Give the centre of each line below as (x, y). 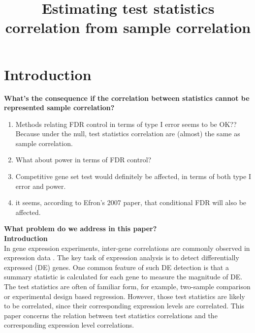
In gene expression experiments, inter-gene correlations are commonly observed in (127, 248)
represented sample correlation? (59, 107)
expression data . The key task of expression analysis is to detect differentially (122, 257)
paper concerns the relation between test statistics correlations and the (111, 315)
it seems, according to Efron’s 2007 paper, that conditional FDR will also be (131, 202)
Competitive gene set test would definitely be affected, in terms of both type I (133, 176)
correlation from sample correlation (128, 27)
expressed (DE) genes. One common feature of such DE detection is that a (116, 267)
